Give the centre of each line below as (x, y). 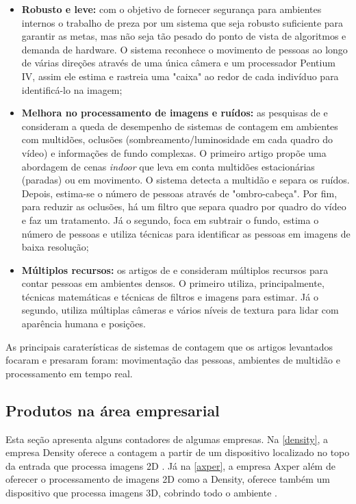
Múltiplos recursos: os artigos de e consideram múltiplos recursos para (175, 269)
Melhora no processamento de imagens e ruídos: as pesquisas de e (175, 113)
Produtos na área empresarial (113, 410)
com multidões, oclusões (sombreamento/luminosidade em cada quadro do (177, 139)
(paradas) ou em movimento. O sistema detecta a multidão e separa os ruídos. (186, 180)
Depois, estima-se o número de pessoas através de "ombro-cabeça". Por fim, (179, 193)
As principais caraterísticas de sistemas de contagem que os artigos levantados (169, 346)
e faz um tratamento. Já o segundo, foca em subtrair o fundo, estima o (170, 219)
